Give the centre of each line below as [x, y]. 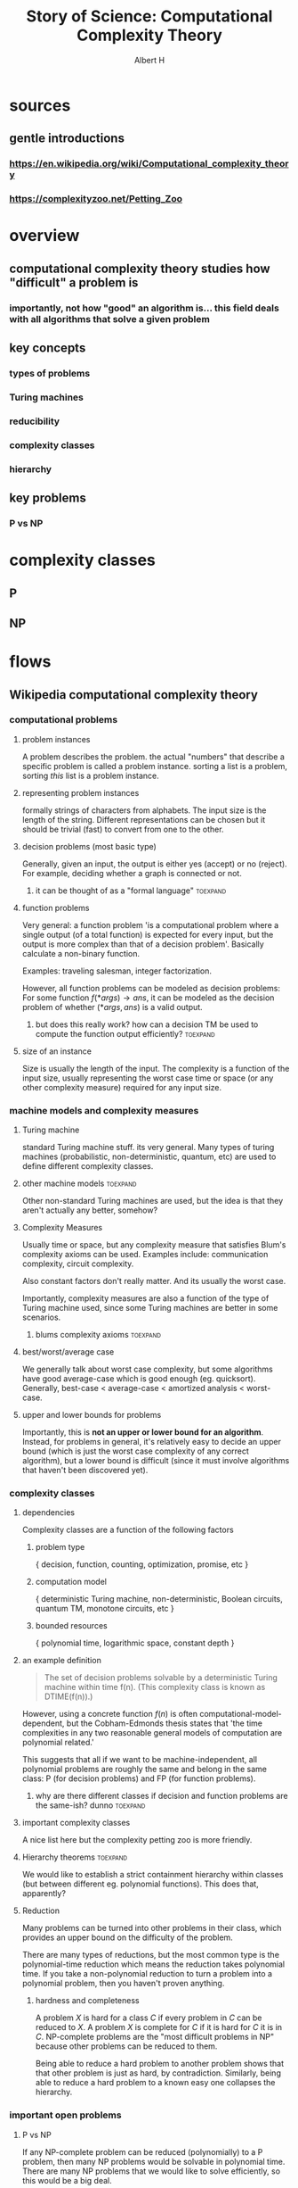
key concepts [48, 348]
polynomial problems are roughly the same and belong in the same [144, 1769]
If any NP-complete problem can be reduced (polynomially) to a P [142, 2151]
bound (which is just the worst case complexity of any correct [135, 1451]
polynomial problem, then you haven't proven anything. [123, 1984]
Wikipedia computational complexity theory [133, 695]
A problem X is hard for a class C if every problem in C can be [149, 2018]
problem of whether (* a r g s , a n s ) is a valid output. [112, 1007]
